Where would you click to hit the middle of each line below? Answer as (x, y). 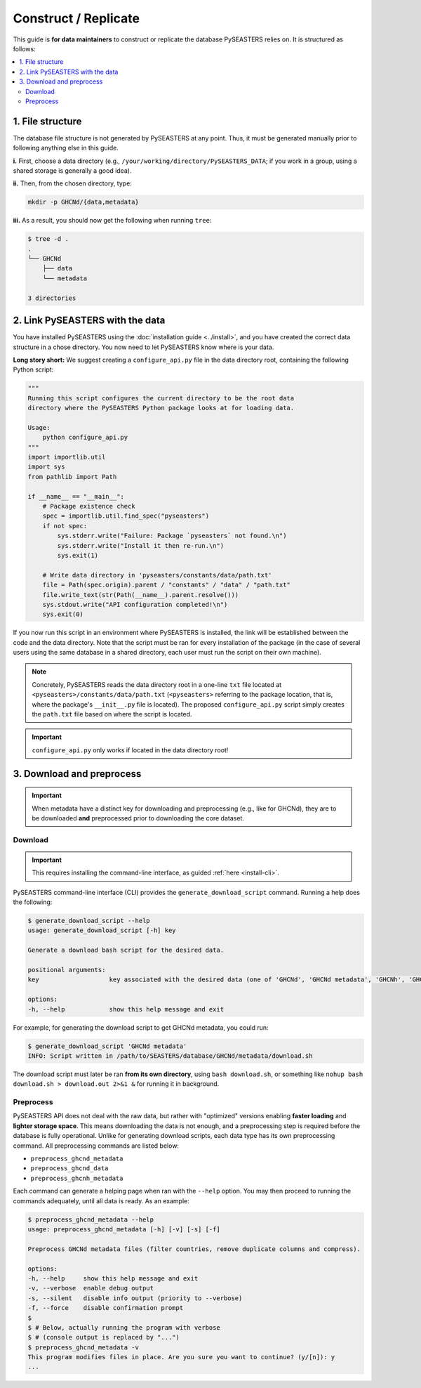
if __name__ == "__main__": (76, 496)
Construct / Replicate (76, 18)
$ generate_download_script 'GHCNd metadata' (107, 1046)
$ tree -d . (48, 239)
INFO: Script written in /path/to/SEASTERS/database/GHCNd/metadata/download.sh (170, 1056)
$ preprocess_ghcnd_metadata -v (83, 1347)
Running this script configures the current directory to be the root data (161, 398)
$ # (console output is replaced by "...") (104, 1337)
